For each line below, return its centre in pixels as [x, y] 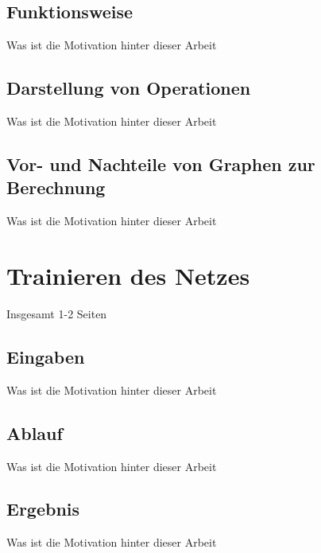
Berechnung [56, 187]
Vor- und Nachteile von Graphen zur [161, 164]
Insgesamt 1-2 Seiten [57, 313]
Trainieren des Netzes [128, 275]
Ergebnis [43, 509]
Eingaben [46, 356]
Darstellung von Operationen [129, 88]
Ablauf [35, 432]
